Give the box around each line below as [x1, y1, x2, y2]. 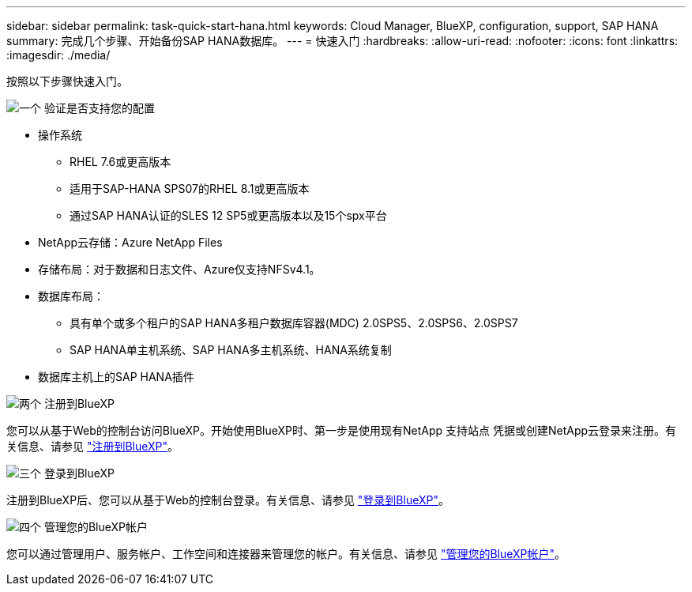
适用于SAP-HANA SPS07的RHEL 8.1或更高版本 [70, 182, 310, 195]
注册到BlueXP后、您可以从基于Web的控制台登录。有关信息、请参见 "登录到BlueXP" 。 [6, 493, 449, 507]
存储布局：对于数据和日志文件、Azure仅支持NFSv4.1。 [38, 262, 321, 276]
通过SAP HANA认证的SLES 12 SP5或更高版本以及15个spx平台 [70, 209, 387, 222]
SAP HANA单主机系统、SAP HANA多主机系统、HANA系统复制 [70, 343, 392, 356]
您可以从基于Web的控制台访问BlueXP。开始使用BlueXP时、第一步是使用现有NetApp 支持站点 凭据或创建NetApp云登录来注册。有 [6, 424, 677, 437]
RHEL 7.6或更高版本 [70, 155, 171, 168]
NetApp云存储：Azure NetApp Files [38, 236, 223, 249]
